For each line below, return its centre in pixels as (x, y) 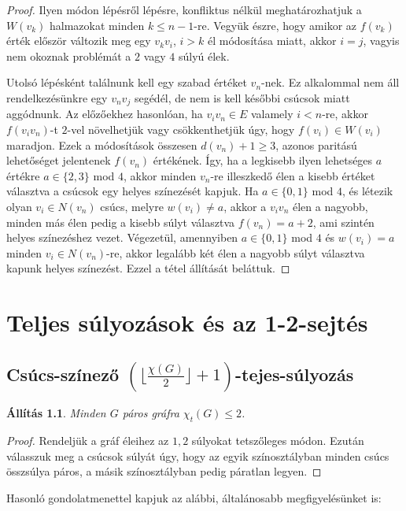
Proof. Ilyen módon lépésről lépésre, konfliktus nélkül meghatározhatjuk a (184, 9)
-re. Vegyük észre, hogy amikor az (275, 25)
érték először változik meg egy (79, 41)
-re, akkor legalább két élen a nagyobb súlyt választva (236, 252)
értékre (23, 175)
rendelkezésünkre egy (57, 97)
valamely (272, 114)
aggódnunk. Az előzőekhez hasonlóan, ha (105, 114)
